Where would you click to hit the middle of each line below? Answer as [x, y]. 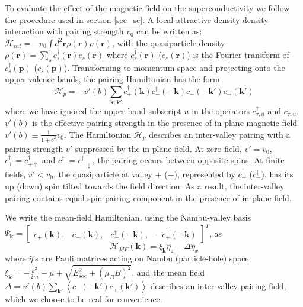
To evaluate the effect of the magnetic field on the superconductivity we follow [147, 8]
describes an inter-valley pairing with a [220, 134]
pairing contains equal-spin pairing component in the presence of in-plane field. [148, 197]
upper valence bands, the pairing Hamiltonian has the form [112, 79]
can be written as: [169, 31]
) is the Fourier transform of [238, 54]
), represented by [205, 174]
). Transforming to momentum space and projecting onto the [174, 67]
